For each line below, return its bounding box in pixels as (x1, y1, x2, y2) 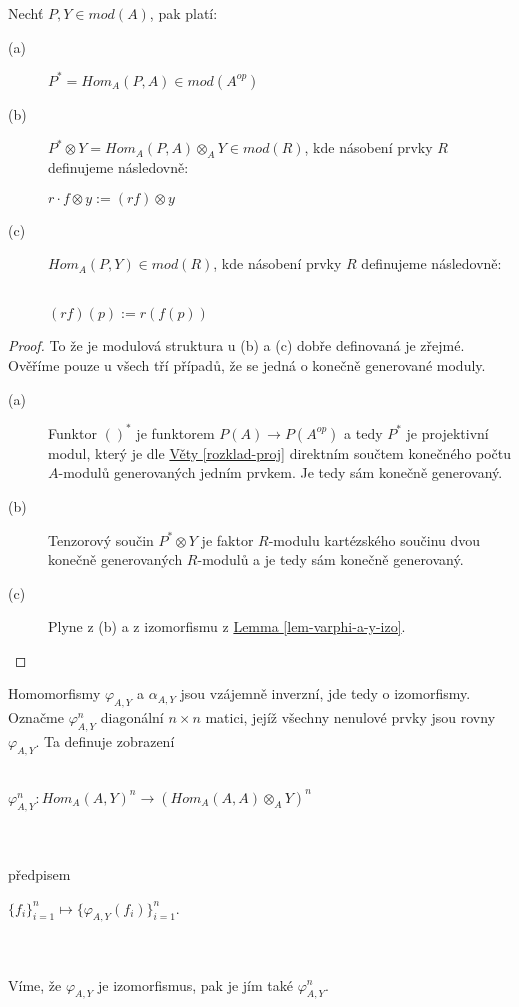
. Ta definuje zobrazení (35, 731, 175, 752)
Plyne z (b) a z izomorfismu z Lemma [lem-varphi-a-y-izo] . (48, 616, 406, 637)
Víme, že (8, 974, 62, 995)
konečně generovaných (48, 549, 183, 570)
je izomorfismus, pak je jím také (97, 974, 293, 995)
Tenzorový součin (48, 529, 154, 550)
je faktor (201, 529, 254, 550)
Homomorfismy (8, 683, 101, 704)
